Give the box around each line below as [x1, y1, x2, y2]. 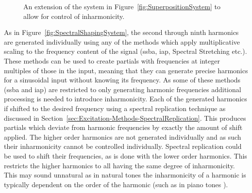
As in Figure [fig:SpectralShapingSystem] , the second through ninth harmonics [4, 27, 239, 37]
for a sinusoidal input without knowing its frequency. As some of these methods [4, 75, 241, 85]
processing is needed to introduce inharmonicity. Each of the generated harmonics [4, 94, 247, 104]
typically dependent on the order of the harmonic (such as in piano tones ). [4, 179, 228, 189]
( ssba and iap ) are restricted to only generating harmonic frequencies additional [4, 84, 241, 94]
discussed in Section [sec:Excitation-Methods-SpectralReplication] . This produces [4, 113, 246, 123]
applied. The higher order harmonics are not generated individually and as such [4, 131, 241, 142]
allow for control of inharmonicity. [23, 11, 125, 21]
